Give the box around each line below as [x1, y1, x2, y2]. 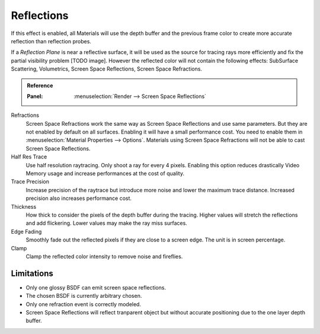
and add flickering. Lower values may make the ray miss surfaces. [25, 220, 188, 227]
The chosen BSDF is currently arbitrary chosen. [25, 292, 142, 300]
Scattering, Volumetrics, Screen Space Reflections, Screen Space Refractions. [11, 65, 203, 72]
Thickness [11, 203, 37, 210]
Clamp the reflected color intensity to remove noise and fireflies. [25, 253, 183, 260]
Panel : [27, 93, 43, 100]
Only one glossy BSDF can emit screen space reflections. [25, 284, 166, 291]
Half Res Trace [11, 153, 47, 160]
